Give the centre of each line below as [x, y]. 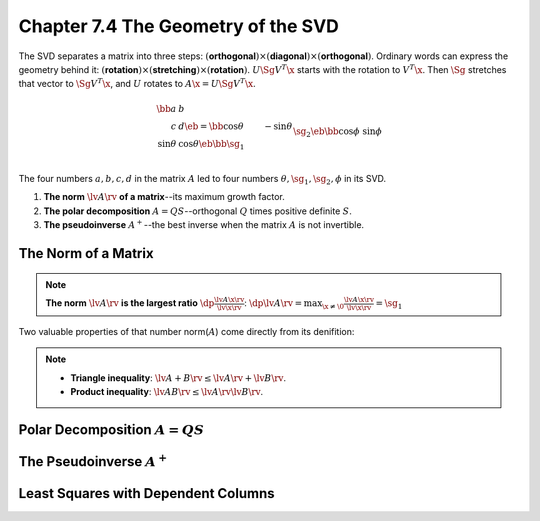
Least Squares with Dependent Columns [146, 493]
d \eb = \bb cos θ [211, 126]
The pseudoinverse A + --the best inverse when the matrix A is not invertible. [204, 224]
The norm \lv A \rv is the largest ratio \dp [130, 303]
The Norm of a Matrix [86, 253]
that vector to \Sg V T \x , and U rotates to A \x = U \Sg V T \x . [137, 83]
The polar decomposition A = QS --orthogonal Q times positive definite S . [197, 211]
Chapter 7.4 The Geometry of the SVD [179, 26]
